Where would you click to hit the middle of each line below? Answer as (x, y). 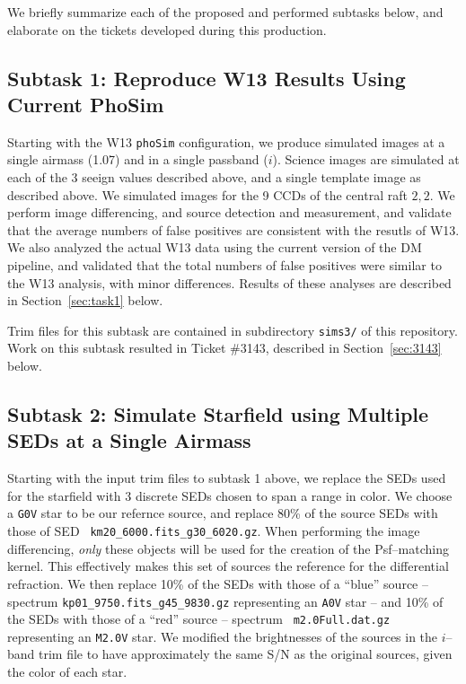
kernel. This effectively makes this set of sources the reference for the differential (228, 566)
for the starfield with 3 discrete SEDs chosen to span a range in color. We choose (230, 495)
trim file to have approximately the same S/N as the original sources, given (246, 654)
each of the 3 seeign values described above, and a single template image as (214, 177)
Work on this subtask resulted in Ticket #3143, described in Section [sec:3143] (224, 348)
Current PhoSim (86, 104)
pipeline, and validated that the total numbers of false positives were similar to (224, 265)
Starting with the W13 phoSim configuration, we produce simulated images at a (226, 141)
